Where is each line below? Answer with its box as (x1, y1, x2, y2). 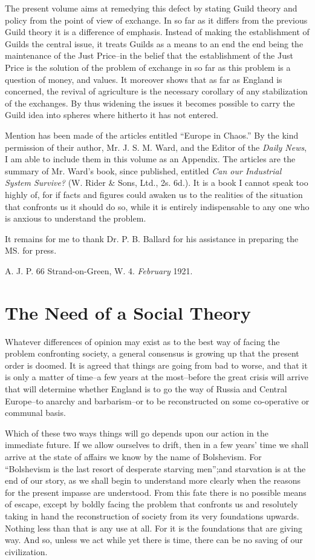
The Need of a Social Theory (5, 300, 251, 324)
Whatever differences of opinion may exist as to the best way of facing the (5, 335, 280, 348)
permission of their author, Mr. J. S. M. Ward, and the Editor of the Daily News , (5, 140, 307, 153)
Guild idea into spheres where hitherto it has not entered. (5, 108, 218, 121)
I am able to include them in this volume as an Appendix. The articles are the (5, 153, 296, 165)
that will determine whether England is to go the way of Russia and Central (5, 382, 287, 395)
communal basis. (5, 406, 66, 419)
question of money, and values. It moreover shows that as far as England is (5, 73, 282, 85)
